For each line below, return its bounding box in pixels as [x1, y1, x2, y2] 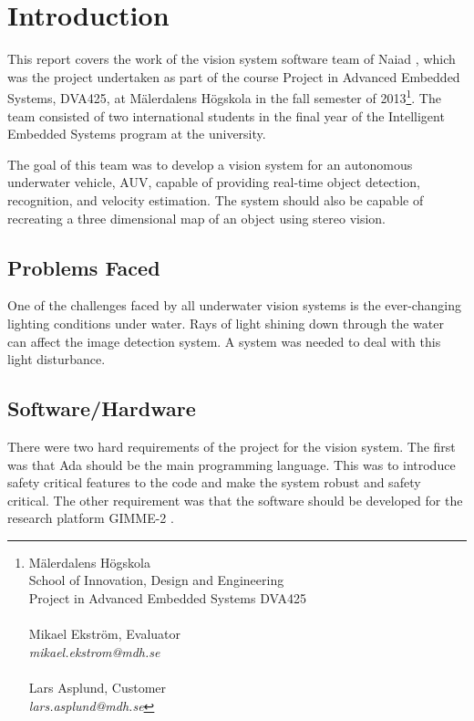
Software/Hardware [7, 394, 196, 423]
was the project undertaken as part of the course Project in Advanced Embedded [7, 67, 460, 86]
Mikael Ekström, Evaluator [28, 624, 181, 643]
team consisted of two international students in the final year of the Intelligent [7, 106, 445, 125]
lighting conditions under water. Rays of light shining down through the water [7, 313, 444, 332]
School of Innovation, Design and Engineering [28, 570, 284, 590]
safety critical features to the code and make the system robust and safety [7, 473, 421, 492]
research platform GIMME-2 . [7, 508, 174, 528]
